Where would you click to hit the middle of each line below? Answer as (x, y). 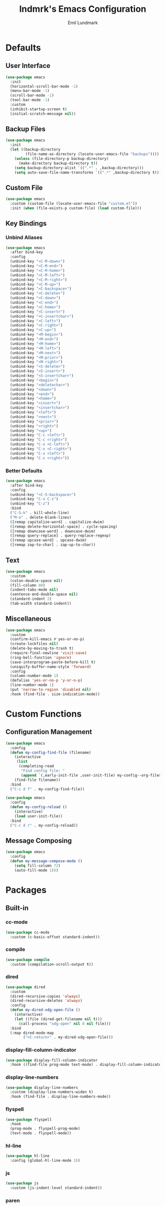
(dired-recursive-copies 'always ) (45, 996)
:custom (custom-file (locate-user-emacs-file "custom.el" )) (74, 204)
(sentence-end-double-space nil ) (44, 594)
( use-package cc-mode (28, 932)
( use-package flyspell (29, 1119)
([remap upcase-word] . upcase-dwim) (48, 540)
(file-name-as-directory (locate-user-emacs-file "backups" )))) (92, 154)
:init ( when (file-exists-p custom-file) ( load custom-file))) (76, 208)
